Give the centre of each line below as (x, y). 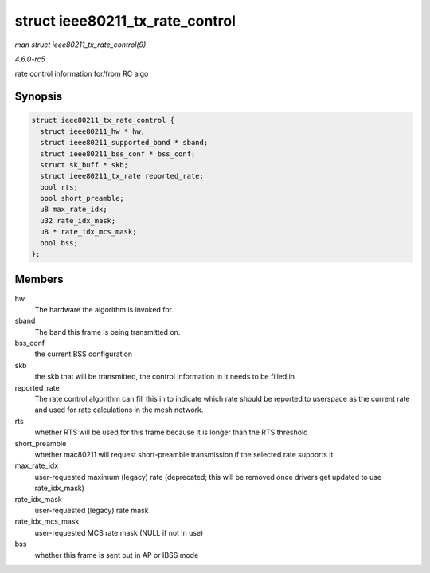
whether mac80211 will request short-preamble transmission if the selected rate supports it (184, 454)
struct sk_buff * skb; (84, 165)
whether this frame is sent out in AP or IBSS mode (117, 555)
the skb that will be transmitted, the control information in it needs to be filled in (164, 377)
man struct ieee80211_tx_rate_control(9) (80, 45)
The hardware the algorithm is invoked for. (104, 309)
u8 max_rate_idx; (74, 210)
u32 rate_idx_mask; (78, 220)
